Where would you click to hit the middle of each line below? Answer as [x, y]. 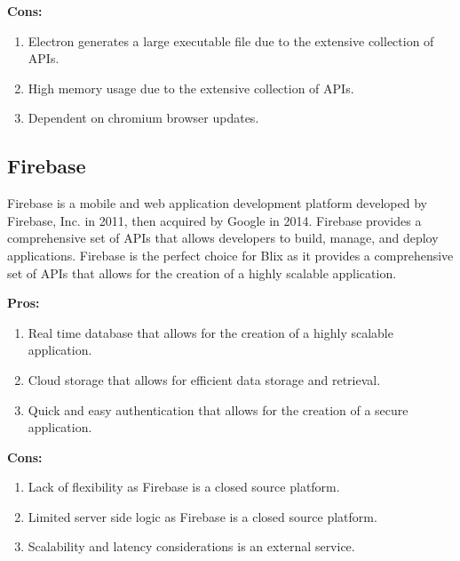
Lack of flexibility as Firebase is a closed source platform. [184, 487]
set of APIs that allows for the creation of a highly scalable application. [202, 272]
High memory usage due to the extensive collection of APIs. [191, 88]
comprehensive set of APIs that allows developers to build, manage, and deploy [223, 238]
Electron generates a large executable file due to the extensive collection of [231, 40]
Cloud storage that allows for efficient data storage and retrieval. [204, 379]
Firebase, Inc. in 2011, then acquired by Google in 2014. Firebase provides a [214, 220]
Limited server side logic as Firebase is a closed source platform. [202, 516]
